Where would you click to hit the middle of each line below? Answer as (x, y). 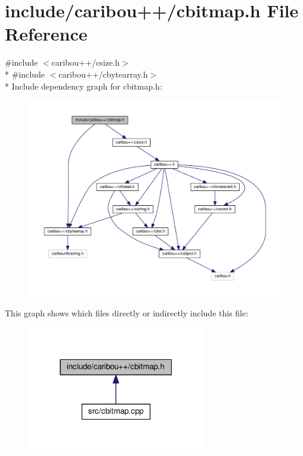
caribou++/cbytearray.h (103, 74)
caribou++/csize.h (86, 62)
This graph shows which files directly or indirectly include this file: (127, 313)
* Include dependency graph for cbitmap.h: (84, 86)
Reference (46, 34)
